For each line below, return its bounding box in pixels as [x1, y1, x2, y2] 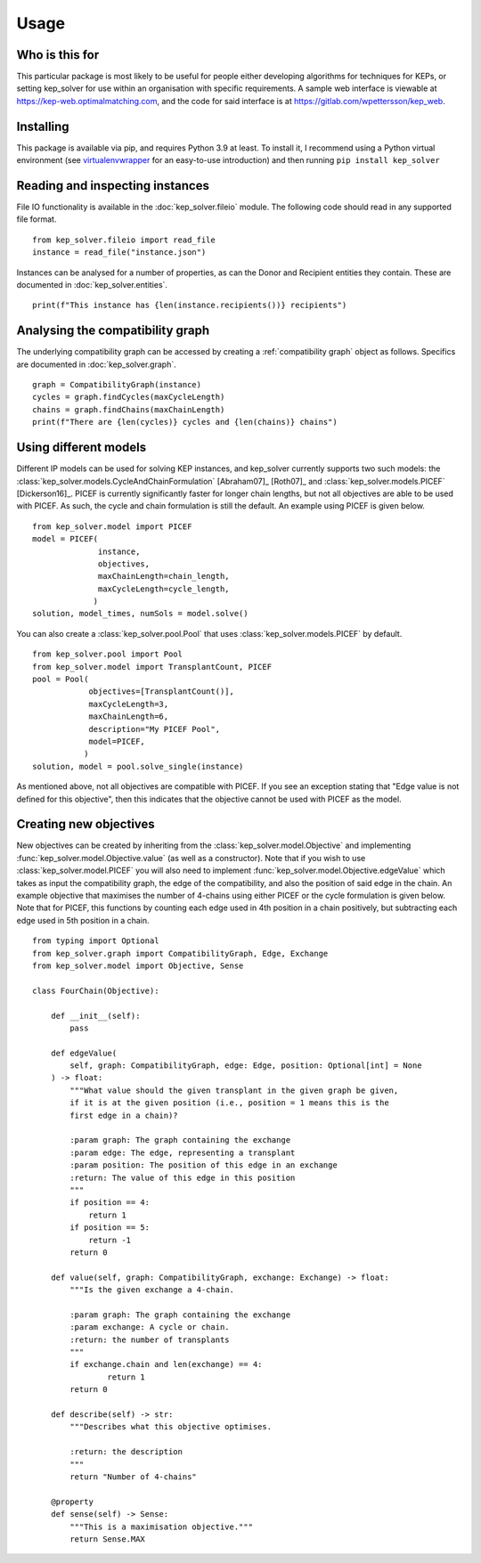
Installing [16, 118, 70, 134]
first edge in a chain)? [69, 1110, 178, 1120]
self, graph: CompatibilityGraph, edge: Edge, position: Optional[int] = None [69, 1061, 422, 1070]
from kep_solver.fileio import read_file [32, 234, 216, 245]
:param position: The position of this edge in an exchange [69, 1160, 338, 1170]
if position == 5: [69, 1223, 151, 1233]
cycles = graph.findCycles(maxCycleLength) [32, 392, 225, 403]
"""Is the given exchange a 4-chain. [69, 1285, 235, 1295]
